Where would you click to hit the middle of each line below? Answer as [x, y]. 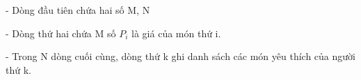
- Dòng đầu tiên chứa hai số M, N [78, 10]
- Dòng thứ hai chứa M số [61, 33]
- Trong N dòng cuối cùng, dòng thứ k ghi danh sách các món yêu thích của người [180, 56]
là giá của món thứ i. [176, 33]
